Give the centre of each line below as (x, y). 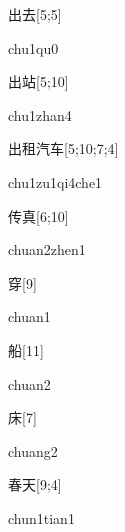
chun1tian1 (41, 517)
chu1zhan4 (40, 114)
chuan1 (29, 316)
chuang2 (33, 450)
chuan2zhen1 (47, 249)
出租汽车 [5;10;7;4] (63, 148)
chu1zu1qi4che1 (55, 181)
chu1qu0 (33, 47)
